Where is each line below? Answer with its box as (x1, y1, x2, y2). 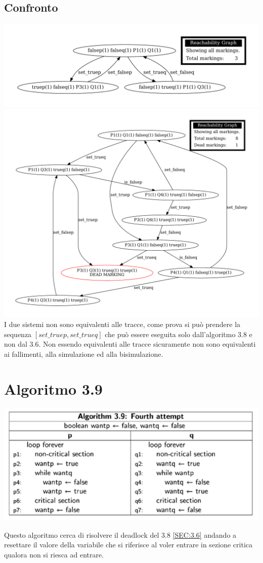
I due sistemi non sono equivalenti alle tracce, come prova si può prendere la (4, 319, 241, 330)
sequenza (4, 329, 32, 339)
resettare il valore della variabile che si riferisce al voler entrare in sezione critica (4, 539, 253, 550)
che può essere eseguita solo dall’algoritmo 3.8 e (105, 329, 252, 339)
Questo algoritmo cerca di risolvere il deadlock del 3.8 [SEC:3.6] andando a (4, 529, 237, 540)
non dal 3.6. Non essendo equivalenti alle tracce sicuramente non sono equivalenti (4, 339, 256, 349)
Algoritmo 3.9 (4, 378, 103, 399)
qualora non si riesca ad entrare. (4, 549, 104, 559)
